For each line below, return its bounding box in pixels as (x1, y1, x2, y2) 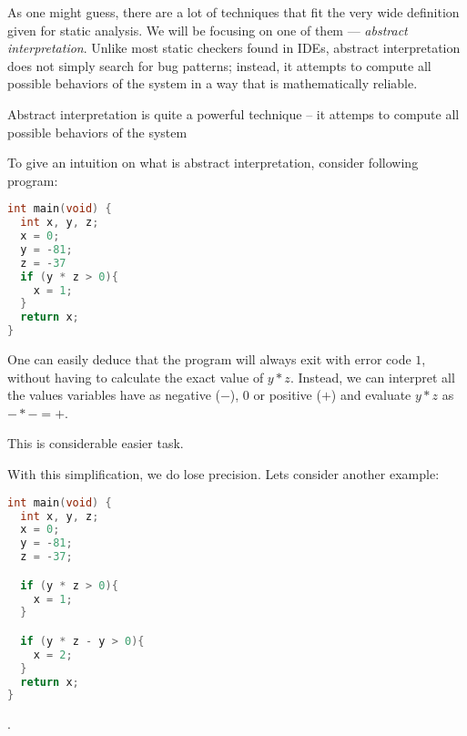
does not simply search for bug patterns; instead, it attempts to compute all (7, 56, 431, 75)
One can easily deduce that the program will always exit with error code (7, 350, 411, 369)
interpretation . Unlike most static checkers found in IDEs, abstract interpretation (7, 38, 461, 57)
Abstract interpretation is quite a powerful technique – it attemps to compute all (7, 104, 460, 123)
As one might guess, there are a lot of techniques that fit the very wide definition (7, 3, 460, 21)
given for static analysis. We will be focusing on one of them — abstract (7, 20, 408, 39)
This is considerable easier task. (7, 434, 184, 453)
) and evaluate (330, 385, 411, 404)
